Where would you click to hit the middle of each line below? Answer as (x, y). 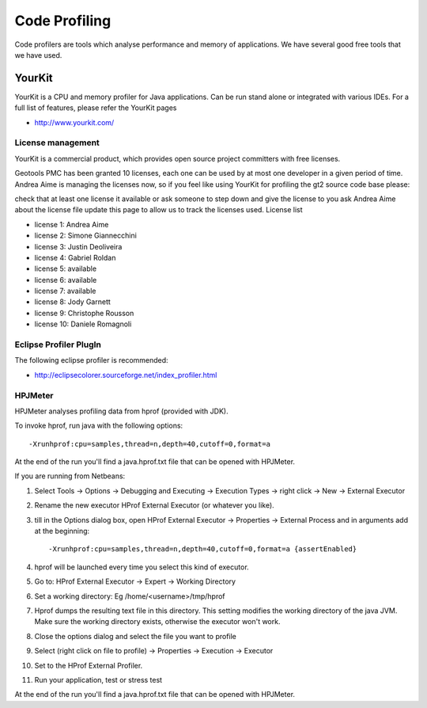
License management (57, 143)
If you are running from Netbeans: (70, 476)
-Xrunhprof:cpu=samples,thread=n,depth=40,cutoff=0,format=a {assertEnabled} (203, 549)
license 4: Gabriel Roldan (75, 257)
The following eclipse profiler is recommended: (92, 360)
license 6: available (66, 280)
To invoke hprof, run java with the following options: (99, 426)
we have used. (38, 55)
